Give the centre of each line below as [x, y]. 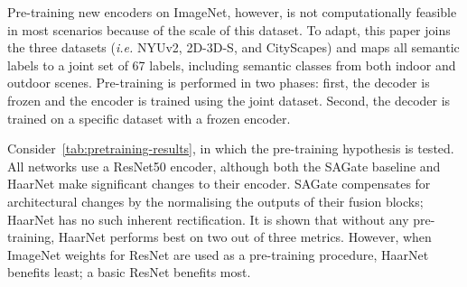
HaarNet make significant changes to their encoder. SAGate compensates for [219, 184]
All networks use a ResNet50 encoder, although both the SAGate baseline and [224, 166]
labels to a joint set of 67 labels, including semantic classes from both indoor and [232, 65]
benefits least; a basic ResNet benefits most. [129, 272]
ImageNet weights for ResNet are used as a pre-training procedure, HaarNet [218, 254]
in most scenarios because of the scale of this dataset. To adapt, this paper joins [229, 29]
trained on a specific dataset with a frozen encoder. [149, 118]
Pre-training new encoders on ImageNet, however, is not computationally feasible [232, 12]
